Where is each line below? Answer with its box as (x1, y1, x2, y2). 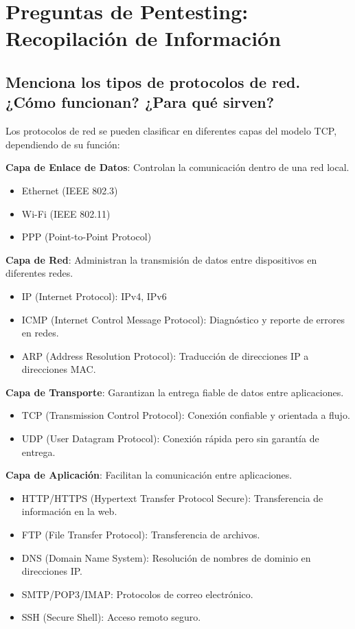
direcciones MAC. (21, 362, 96, 376)
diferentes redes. (5, 266, 73, 280)
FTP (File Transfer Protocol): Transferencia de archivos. (21, 527, 260, 542)
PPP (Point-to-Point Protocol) (21, 229, 152, 244)
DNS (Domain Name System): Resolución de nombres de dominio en (21, 550, 311, 564)
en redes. (21, 325, 59, 340)
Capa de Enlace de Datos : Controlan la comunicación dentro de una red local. (5, 160, 350, 174)
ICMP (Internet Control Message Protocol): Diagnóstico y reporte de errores (21, 312, 345, 326)
